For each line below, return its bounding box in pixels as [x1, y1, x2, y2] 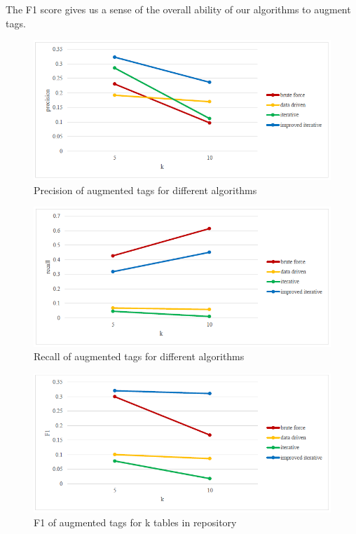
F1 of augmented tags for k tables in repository [34, 514, 237, 529]
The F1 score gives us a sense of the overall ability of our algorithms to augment [6, 2, 351, 16]
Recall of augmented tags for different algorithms [34, 349, 245, 364]
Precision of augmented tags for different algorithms [34, 182, 257, 197]
